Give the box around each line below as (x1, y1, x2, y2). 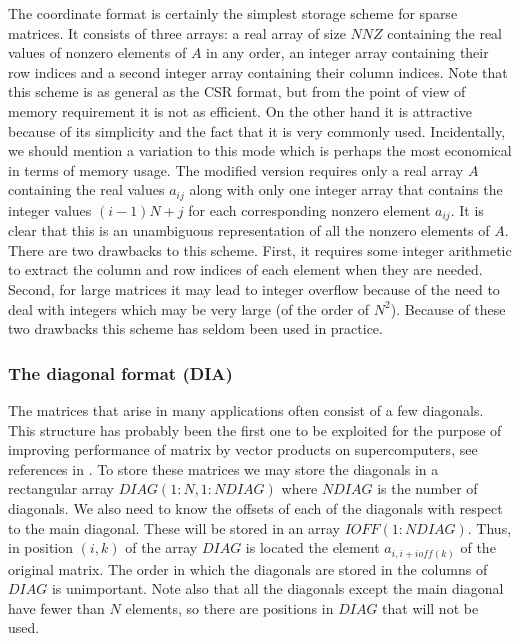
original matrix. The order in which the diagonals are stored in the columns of (8, 558, 488, 579)
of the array (125, 537, 198, 558)
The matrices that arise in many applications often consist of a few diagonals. (8, 400, 484, 421)
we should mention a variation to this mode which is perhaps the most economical (8, 140, 512, 161)
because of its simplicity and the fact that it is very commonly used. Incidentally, (8, 120, 506, 141)
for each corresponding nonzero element (188, 199, 431, 220)
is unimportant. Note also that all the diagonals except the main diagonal (51, 578, 504, 599)
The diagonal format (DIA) (8, 360, 233, 385)
